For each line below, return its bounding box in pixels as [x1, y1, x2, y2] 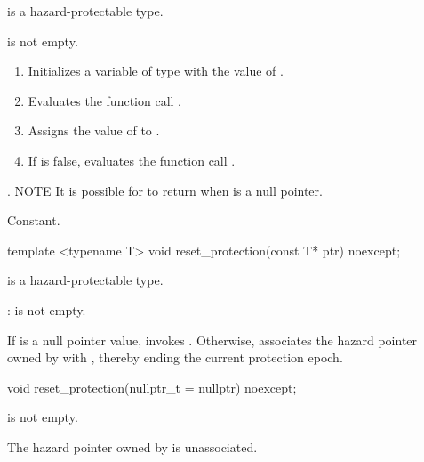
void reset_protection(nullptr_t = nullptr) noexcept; [7, 377, 297, 396]
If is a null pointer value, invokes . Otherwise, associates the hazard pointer [7, 330, 418, 349]
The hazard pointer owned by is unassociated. [7, 437, 258, 456]
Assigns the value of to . [28, 121, 160, 140]
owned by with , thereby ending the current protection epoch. [7, 348, 343, 367]
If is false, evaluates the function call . [28, 150, 236, 169]
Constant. [7, 211, 60, 230]
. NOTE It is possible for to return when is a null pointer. [7, 181, 323, 199]
